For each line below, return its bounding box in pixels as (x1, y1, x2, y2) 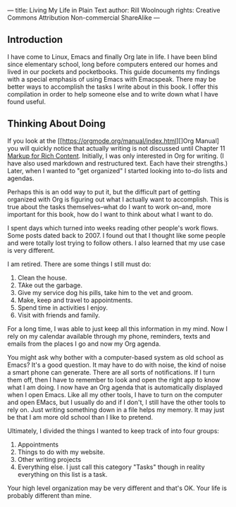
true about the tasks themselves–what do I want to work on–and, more (7, 202, 211, 211)
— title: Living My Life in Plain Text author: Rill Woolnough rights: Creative (7, 6, 221, 14)
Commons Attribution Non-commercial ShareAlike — (7, 13, 161, 22)
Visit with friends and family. (17, 311, 100, 319)
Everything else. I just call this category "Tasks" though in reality (17, 463, 206, 471)
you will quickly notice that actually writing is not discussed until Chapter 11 (7, 144, 225, 152)
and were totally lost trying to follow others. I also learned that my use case (7, 239, 225, 247)
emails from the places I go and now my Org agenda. (7, 339, 161, 348)
